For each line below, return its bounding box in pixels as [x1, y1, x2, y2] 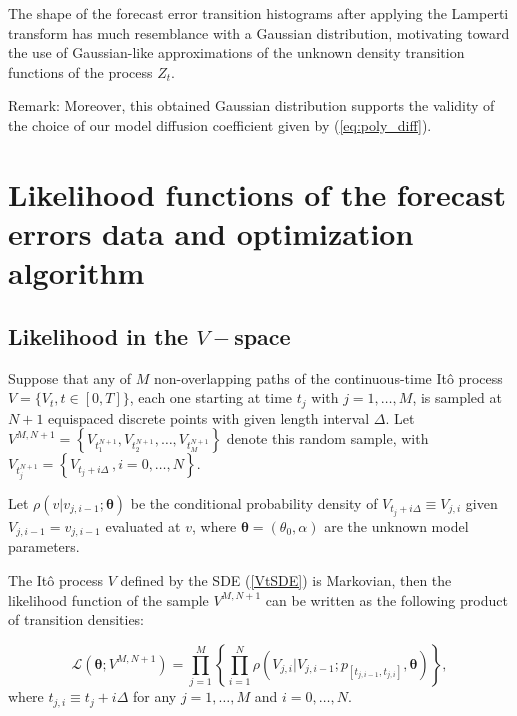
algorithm [8, 252, 145, 293]
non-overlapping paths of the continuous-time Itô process [153, 367, 503, 388]
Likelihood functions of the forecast [8, 173, 507, 214]
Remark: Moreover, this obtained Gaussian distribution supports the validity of [8, 95, 495, 116]
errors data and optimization [8, 212, 414, 253]
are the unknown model [324, 516, 469, 536]
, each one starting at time [129, 387, 293, 408]
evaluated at [105, 516, 181, 536]
